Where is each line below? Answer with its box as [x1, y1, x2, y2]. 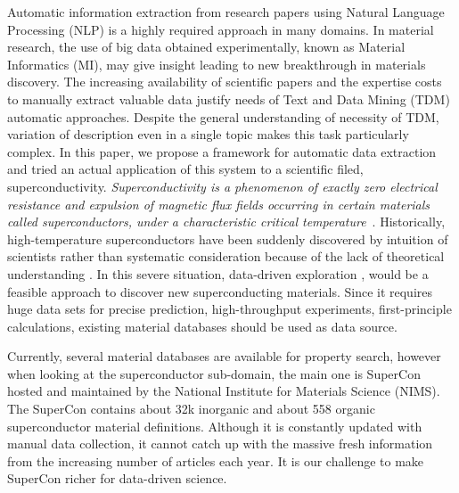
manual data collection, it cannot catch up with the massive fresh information [7, 434, 433, 453]
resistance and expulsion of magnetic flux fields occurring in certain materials [7, 194, 430, 213]
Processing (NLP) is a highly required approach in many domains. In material [7, 20, 434, 38]
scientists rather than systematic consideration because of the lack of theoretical [7, 247, 445, 266]
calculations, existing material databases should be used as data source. [7, 316, 398, 335]
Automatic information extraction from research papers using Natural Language [7, 3, 445, 21]
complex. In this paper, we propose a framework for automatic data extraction [7, 142, 437, 160]
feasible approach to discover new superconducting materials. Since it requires [7, 282, 433, 300]
